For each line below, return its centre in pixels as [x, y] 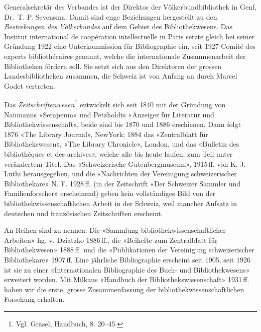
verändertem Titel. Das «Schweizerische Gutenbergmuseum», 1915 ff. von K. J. [125, 163]
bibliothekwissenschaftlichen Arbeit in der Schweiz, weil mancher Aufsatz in [120, 203]
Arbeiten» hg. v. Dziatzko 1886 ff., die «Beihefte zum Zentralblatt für [111, 240]
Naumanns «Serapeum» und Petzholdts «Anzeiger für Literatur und [109, 114]
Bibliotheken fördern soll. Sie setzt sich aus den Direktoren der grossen [113, 66]
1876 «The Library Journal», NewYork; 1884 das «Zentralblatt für [106, 134]
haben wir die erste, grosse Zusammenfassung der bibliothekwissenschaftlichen [124, 289]
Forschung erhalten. [34, 299]
